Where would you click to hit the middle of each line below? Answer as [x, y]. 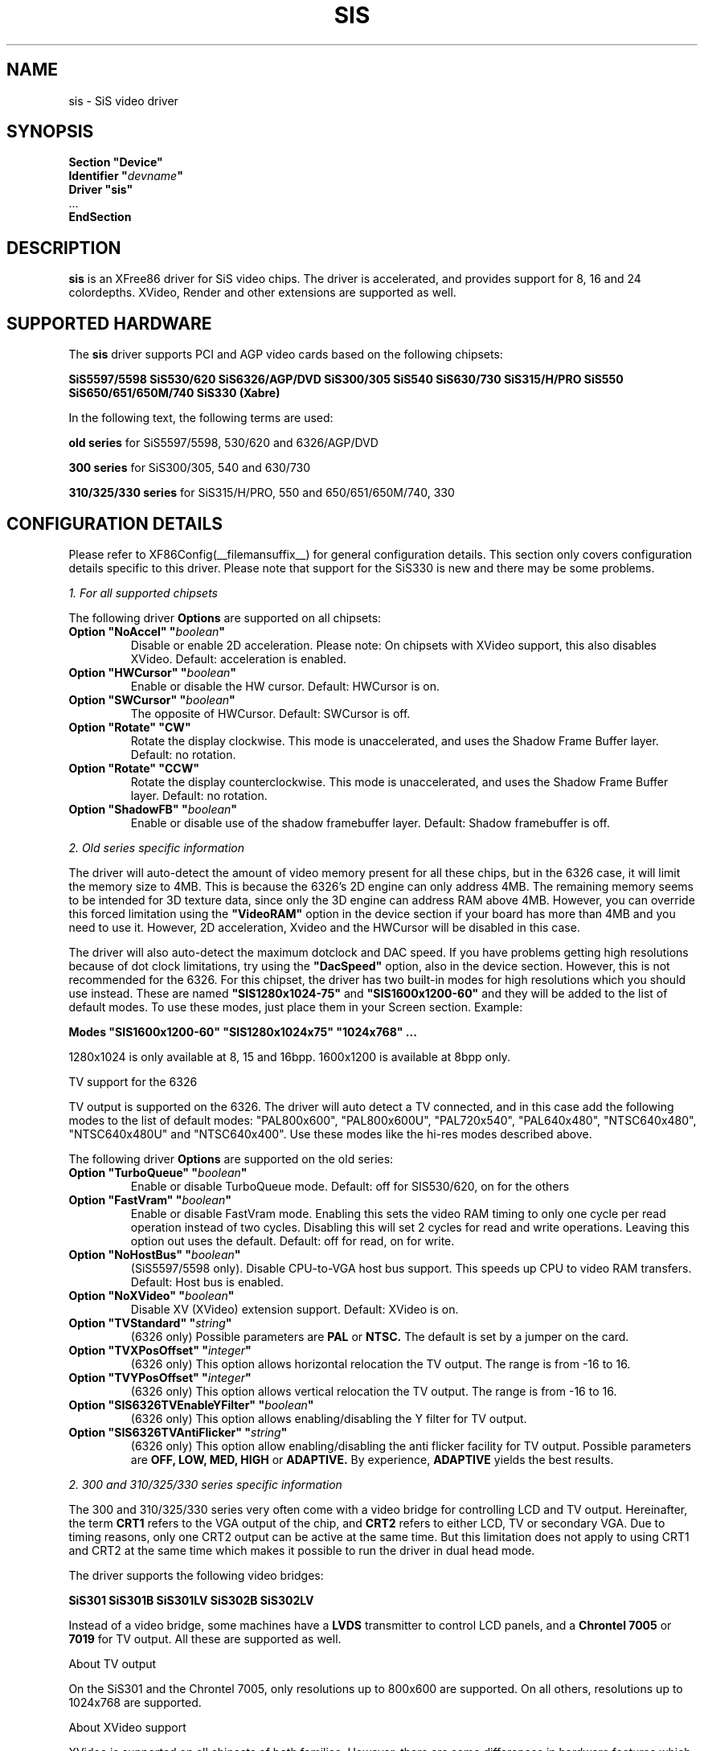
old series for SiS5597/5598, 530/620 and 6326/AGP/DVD [223, 443]
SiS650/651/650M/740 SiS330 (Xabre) [174, 393]
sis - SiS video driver [123, 100]
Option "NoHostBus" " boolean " [155, 1254]
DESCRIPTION [64, 248]
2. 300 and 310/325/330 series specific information [205, 1484]
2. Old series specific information [157, 847]
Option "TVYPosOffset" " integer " [160, 1377]
